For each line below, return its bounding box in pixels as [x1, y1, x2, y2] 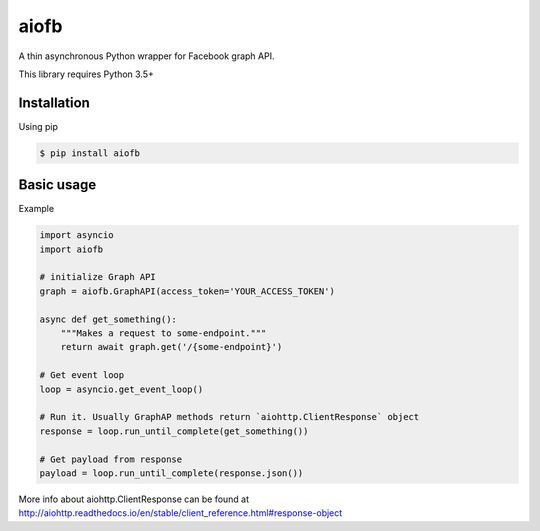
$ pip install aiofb [39, 147, 140, 159]
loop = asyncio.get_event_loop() [39, 383, 204, 395]
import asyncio [39, 230, 114, 241]
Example [18, 203, 55, 215]
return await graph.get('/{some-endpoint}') [60, 341, 283, 353]
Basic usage [18, 176, 97, 194]
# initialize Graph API [39, 271, 157, 283]
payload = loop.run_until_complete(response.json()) [39, 467, 304, 479]
